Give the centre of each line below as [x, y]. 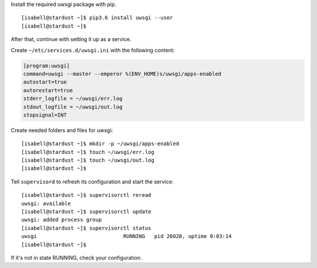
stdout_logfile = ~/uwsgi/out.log [73, 107]
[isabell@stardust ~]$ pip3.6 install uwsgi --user [97, 18]
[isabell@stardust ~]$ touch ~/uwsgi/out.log [88, 160]
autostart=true [45, 82]
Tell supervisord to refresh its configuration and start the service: [92, 182]
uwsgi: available [46, 203]
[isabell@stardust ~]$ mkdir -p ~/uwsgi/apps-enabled [100, 144]
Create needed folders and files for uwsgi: [62, 130]
